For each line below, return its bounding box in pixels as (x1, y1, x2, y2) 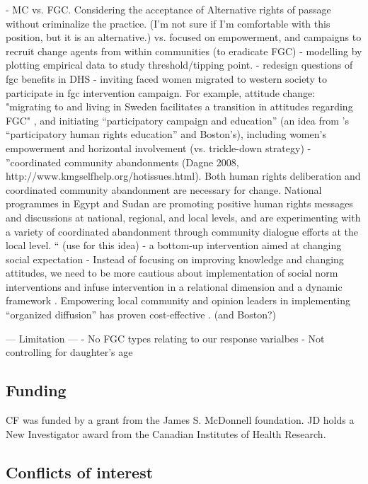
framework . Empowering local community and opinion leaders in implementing (6, 293, 350, 308)
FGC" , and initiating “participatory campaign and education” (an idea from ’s (6, 113, 349, 127)
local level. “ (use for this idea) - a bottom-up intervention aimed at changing (6, 238, 342, 253)
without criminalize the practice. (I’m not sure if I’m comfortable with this (6, 16, 330, 30)
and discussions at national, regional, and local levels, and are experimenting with (6, 209, 361, 224)
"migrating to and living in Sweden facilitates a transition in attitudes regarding (6, 99, 353, 114)
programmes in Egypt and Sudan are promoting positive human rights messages (6, 196, 353, 211)
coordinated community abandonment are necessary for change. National (6, 182, 322, 197)
